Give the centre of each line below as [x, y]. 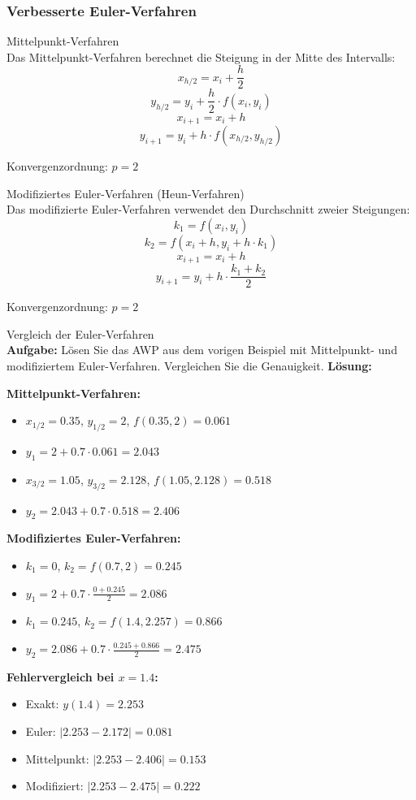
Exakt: [42, 704]
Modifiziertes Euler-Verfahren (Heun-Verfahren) [126, 193]
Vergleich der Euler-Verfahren [80, 333]
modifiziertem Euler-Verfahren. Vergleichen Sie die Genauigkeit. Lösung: [189, 366]
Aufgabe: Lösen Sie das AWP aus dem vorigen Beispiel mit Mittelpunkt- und [202, 350]
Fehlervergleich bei [61, 676]
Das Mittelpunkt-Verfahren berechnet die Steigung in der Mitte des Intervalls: [201, 56]
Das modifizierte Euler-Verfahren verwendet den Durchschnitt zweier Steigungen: [208, 209]
